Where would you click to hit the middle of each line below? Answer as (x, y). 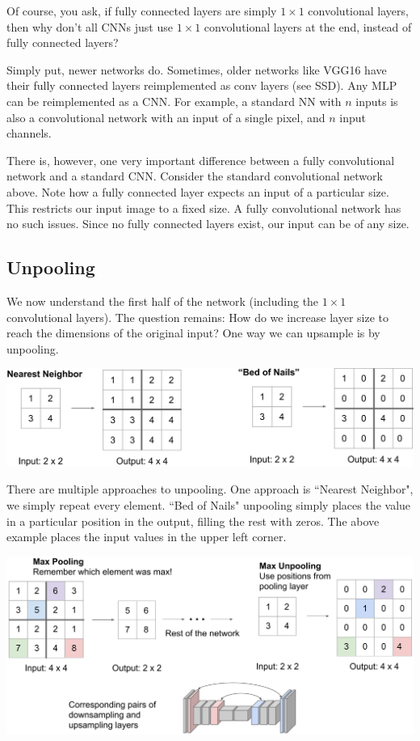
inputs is (377, 101)
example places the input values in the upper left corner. (147, 537)
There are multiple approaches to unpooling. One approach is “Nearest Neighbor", (210, 489)
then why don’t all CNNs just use (90, 26)
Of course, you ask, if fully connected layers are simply (142, 11)
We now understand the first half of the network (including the (163, 301)
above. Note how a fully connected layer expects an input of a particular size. (198, 191)
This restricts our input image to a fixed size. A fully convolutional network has (204, 207)
